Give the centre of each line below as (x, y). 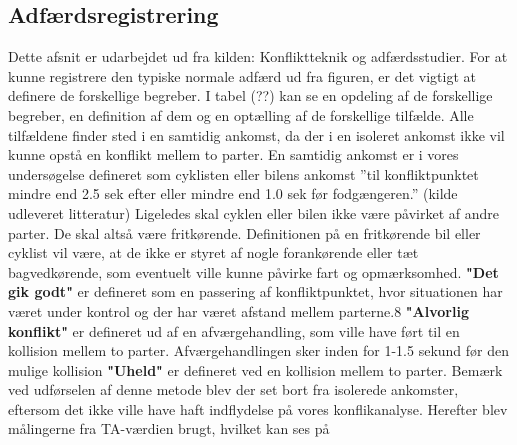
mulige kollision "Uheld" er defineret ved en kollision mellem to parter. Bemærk (255, 369)
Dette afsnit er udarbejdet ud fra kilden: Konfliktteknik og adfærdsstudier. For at (258, 56)
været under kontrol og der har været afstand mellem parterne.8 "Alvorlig (238, 310)
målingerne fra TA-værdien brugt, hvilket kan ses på (169, 428)
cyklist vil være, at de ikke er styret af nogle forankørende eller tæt (213, 252)
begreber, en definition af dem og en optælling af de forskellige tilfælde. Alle (241, 114)
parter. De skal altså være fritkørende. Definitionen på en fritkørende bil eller (244, 232)
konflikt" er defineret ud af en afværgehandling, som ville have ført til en (234, 330)
